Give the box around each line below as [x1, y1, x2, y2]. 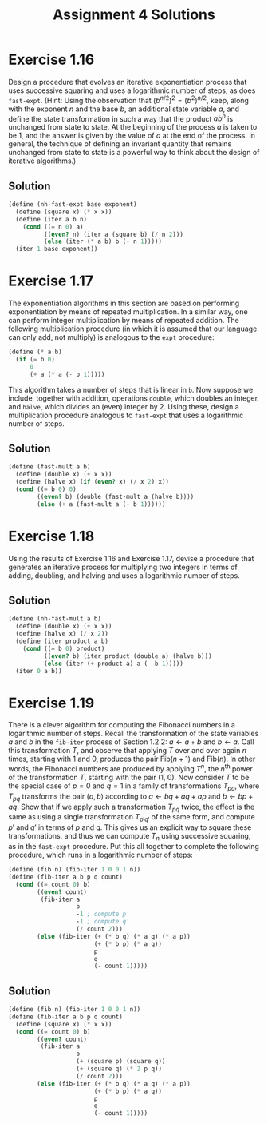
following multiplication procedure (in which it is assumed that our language [8, 324, 258, 333]
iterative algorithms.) [8, 156, 77, 165]
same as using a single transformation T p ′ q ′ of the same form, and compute [8, 812, 255, 824]
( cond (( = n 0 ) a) [22, 222, 84, 231]
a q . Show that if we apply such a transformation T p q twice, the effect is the [8, 802, 255, 813]
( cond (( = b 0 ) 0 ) [15, 485, 77, 493]
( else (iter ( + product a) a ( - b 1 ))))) [43, 660, 183, 668]
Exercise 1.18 [8, 527, 95, 545]
